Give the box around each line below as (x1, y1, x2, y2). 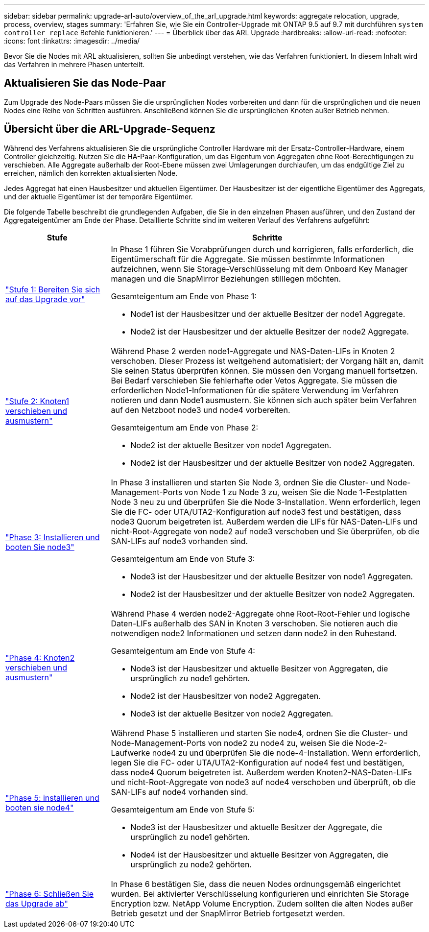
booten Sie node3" (5, 542, 74, 552)
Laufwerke (111, 747, 150, 758)
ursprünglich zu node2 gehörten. (130, 859, 252, 869)
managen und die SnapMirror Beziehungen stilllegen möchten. (111, 273, 341, 284)
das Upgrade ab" (5, 898, 68, 908)
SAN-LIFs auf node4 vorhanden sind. (111, 787, 248, 797)
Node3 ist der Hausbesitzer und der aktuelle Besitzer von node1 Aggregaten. (130, 571, 413, 581)
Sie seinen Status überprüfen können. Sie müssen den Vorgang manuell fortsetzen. (111, 365, 418, 376)
